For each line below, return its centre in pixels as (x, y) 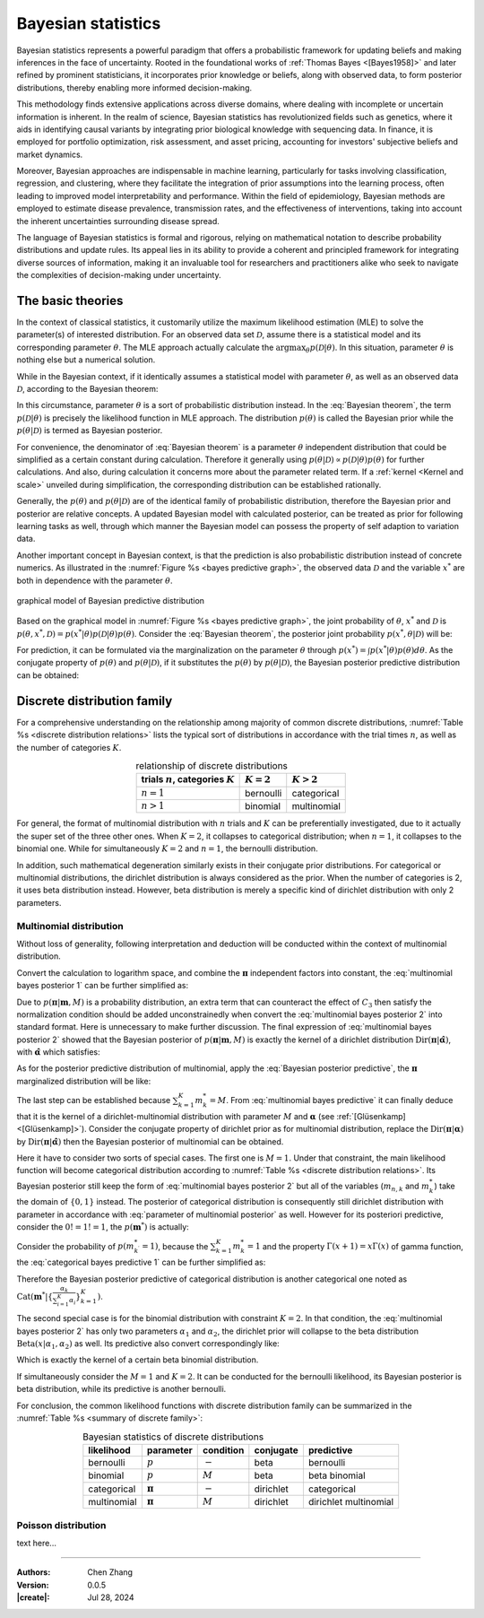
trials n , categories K (188, 779)
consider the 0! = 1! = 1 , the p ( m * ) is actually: (103, 1227)
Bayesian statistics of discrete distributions (173, 1437)
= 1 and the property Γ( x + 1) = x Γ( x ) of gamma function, (355, 1246)
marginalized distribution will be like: (84, 1081)
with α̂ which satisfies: (58, 1052)
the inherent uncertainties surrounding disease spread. (118, 221)
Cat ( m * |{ (35, 1296)
